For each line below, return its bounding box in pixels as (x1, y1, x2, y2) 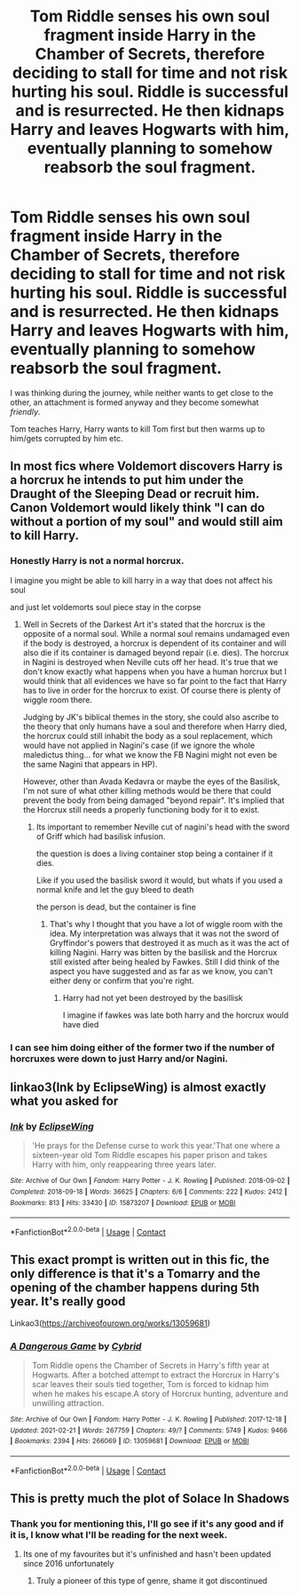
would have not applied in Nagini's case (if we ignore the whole (22, 740, 256, 750)
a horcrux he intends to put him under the (10, 472, 244, 488)
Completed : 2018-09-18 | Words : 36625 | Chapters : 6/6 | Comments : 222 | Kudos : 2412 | (10, 1187, 287, 1196)
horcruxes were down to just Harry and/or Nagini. (10, 1052, 229, 1065)
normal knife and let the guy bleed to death (35, 884, 194, 894)
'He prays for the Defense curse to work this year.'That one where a (31, 1140, 280, 1151)
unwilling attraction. (31, 1397, 105, 1409)
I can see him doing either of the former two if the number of (10, 1041, 276, 1053)
